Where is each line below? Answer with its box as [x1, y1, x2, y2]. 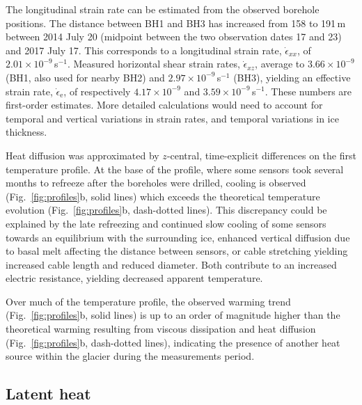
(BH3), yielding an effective [233, 70, 351, 84]
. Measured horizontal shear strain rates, [67, 56, 240, 71]
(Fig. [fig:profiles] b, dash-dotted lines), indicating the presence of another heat [6, 335, 340, 349]
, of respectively [63, 84, 131, 98]
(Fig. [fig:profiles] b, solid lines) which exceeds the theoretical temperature [6, 189, 320, 203]
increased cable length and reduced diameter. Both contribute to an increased [6, 257, 337, 271]
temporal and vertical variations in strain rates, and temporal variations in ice [6, 111, 339, 125]
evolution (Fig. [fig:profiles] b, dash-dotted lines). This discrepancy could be [6, 202, 327, 217]
